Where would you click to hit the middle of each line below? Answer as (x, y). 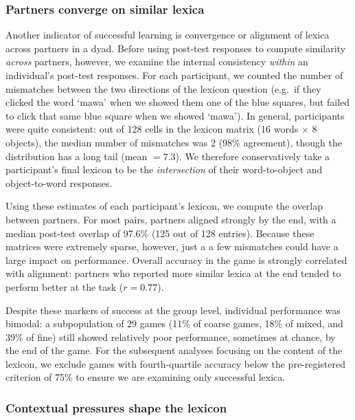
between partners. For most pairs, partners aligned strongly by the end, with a (171, 219)
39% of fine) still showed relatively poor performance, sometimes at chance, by (171, 336)
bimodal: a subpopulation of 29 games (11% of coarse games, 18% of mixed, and (174, 323)
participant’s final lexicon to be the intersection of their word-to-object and (164, 169)
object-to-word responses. (59, 183)
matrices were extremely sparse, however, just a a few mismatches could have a (172, 246)
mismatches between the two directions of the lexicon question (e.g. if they (163, 88)
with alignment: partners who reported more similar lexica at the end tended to (173, 273)
